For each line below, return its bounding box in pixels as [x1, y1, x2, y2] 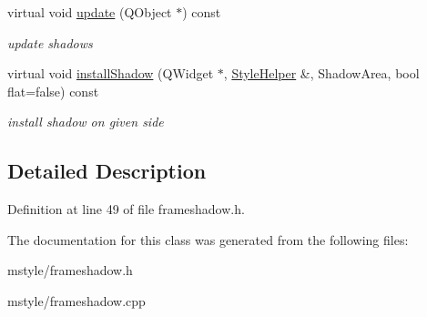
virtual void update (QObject [7, 3, 172, 21]
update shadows [7, 33, 93, 52]
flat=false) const [7, 81, 99, 100]
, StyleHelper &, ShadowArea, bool [223, 64, 420, 83]
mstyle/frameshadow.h [7, 261, 133, 280]
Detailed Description [7, 157, 207, 185]
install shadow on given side [7, 112, 164, 131]
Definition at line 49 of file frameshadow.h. [7, 199, 245, 219]
